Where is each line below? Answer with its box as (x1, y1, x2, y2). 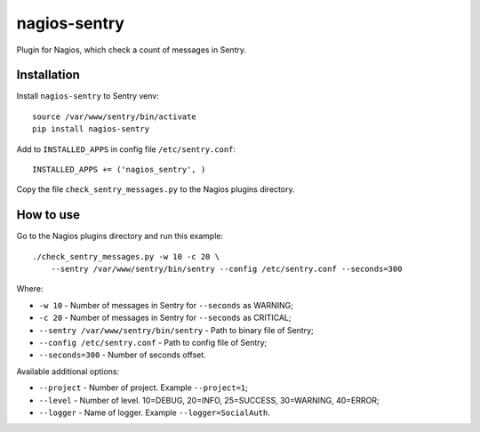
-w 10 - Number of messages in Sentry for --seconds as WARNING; (38, 300, 293, 310)
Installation (16, 68, 80, 83)
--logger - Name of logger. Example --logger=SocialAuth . (38, 407, 270, 418)
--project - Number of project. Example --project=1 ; (38, 382, 249, 393)
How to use (16, 207, 80, 222)
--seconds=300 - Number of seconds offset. (38, 349, 206, 360)
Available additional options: (16, 365, 120, 377)
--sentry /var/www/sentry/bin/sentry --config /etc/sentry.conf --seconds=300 (50, 264, 403, 275)
